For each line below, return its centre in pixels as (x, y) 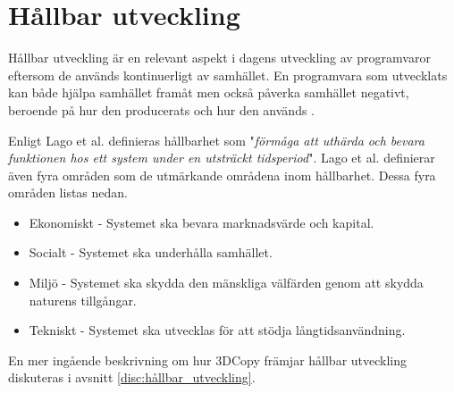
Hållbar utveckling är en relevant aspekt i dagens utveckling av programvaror (219, 58)
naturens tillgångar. (83, 300)
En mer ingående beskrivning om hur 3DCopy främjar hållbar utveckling (208, 360)
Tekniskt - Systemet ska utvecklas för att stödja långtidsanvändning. (217, 330)
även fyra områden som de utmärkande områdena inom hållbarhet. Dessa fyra (222, 175)
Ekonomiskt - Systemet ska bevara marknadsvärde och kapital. (202, 222)
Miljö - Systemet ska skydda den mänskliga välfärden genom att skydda (226, 283)
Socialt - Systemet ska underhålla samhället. (151, 252)
